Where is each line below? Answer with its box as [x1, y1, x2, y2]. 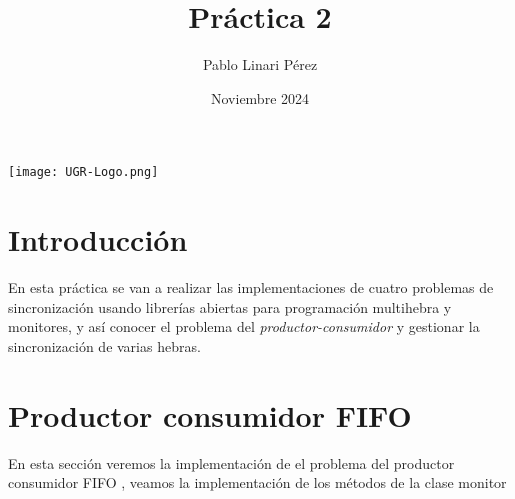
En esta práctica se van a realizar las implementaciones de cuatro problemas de [8, 277, 494, 298]
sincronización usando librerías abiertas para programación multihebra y [8, 296, 452, 317]
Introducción [8, 219, 188, 260]
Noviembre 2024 [210, 87, 310, 108]
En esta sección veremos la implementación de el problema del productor [8, 452, 455, 473]
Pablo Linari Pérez [202, 54, 318, 75]
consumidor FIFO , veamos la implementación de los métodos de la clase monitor [8, 472, 507, 493]
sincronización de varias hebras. [8, 335, 201, 356]
